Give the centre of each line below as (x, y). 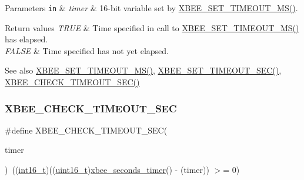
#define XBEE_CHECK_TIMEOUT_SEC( (86, 130)
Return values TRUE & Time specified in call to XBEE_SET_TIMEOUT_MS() (152, 27)
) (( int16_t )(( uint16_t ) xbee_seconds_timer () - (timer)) (107, 170)
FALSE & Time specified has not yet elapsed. (87, 50)
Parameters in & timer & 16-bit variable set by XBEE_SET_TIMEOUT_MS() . (151, 8)
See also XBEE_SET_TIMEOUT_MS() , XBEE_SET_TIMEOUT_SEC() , (143, 70)
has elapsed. (26, 39)
